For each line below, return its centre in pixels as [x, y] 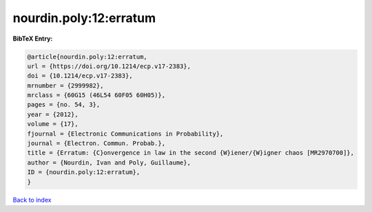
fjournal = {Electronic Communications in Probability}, [125, 134]
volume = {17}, [53, 124]
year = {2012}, [53, 114]
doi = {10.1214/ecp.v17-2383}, [80, 76]
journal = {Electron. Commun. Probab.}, [96, 144]
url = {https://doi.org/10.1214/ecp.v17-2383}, [109, 66]
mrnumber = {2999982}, [65, 85]
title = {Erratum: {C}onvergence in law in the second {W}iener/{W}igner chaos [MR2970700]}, [191, 153]
